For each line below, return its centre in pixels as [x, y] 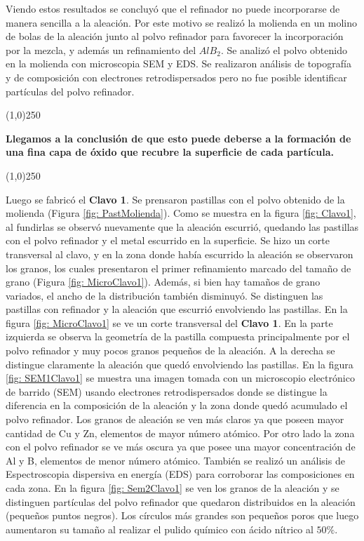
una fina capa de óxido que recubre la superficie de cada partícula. [170, 152]
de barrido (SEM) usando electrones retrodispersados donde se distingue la [167, 391]
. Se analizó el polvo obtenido [284, 49]
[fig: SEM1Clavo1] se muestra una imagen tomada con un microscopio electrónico [180, 378]
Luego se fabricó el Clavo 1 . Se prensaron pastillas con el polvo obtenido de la [175, 199]
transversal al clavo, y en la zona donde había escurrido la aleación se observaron [180, 254]
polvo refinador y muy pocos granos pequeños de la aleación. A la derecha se [170, 350]
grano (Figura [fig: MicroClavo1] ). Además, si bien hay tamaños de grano [163, 282]
